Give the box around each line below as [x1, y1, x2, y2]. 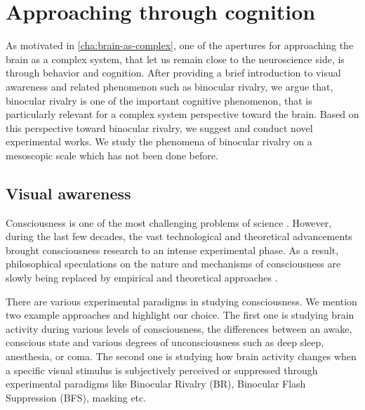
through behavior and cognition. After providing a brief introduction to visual [6, 65, 341, 80]
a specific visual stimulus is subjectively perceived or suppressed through [6, 362, 318, 377]
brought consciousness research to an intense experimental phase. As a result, [6, 242, 339, 257]
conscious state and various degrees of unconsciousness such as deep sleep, [6, 335, 324, 350]
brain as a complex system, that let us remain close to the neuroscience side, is [6, 51, 345, 66]
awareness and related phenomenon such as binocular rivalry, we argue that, [6, 79, 333, 93]
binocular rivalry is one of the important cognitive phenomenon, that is [6, 93, 312, 107]
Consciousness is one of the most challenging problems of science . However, [6, 215, 332, 230]
